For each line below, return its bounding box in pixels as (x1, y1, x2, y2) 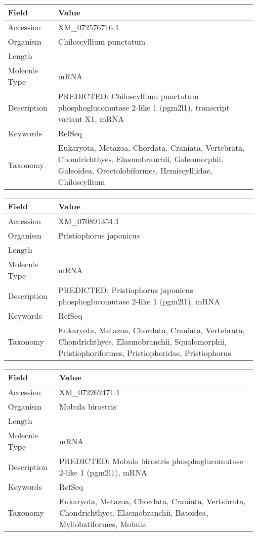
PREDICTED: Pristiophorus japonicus (58, 284, 193, 296)
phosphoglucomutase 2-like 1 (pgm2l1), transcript (58, 102, 230, 113)
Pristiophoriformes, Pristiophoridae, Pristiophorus (58, 347, 231, 358)
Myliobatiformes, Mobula (59, 518, 146, 530)
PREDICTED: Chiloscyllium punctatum (58, 90, 199, 102)
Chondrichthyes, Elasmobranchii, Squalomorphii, (58, 336, 227, 347)
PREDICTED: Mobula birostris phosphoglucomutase (59, 455, 243, 467)
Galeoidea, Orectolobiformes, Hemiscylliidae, (58, 165, 213, 176)
